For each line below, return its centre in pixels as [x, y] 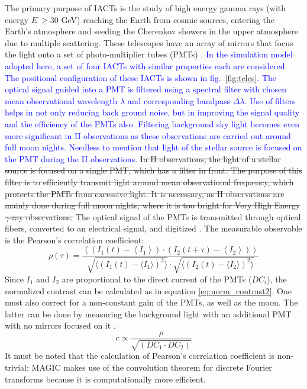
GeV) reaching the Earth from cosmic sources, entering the [168, 19]
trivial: [17, 367]
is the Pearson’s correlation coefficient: [75, 239]
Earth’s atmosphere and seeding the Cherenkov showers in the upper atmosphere [151, 31]
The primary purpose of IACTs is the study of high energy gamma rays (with [146, 8]
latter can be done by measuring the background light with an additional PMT [148, 314]
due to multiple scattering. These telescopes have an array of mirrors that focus [149, 42]
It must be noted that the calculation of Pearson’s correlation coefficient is [140, 356]
